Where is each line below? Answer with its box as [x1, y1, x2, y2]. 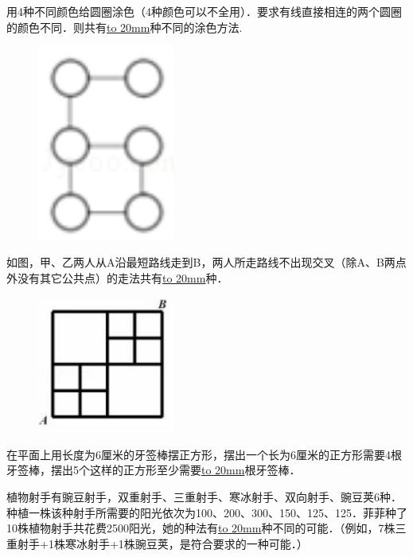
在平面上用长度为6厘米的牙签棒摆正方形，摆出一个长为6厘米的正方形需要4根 [6, 446, 402, 462]
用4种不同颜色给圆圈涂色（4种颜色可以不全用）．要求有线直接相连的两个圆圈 [6, 3, 402, 19]
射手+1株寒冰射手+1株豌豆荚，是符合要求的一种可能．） [17, 535, 308, 551]
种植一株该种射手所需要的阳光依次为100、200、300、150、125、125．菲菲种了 [6, 504, 407, 520]
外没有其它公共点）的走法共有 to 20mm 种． [6, 269, 228, 286]
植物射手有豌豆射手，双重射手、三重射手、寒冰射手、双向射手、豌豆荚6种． [6, 488, 402, 504]
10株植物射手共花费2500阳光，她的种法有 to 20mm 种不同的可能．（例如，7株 [6, 520, 395, 536]
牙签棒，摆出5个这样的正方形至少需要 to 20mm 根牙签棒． [6, 462, 301, 478]
